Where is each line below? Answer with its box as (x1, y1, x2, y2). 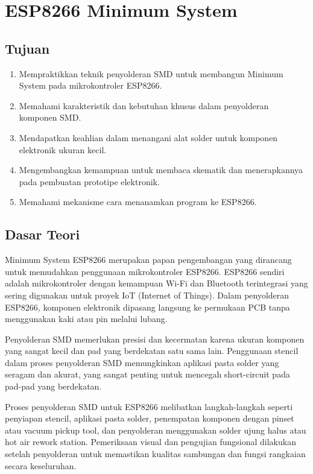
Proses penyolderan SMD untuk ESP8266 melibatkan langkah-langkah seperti (5, 400, 293, 412)
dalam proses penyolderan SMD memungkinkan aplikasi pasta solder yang (5, 356, 279, 368)
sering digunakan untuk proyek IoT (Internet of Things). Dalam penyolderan (5, 288, 289, 301)
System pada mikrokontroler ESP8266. (19, 79, 162, 92)
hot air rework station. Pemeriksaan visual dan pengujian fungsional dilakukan (5, 435, 296, 448)
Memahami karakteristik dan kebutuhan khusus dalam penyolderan (19, 99, 269, 112)
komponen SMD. (19, 111, 81, 124)
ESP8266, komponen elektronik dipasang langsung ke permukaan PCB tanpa (5, 300, 290, 313)
